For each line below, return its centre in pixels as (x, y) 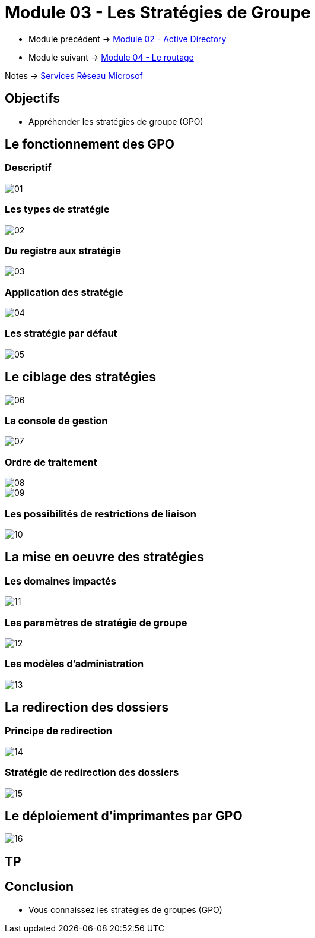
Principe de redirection (58, 731)
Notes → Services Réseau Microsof (74, 75)
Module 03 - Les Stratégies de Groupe (158, 12)
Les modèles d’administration (74, 664)
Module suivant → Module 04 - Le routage (111, 57)
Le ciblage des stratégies (80, 377)
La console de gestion (56, 421)
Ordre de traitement (51, 462)
